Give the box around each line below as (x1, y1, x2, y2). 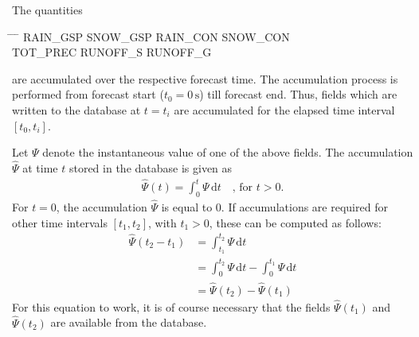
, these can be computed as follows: (209, 214, 382, 230)
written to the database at (12, 101, 141, 118)
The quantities (12, 2, 83, 17)
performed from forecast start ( (12, 86, 164, 103)
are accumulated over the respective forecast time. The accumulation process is (12, 70, 398, 87)
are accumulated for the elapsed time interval (174, 101, 395, 118)
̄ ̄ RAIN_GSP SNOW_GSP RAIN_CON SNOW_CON (12, 28, 290, 45)
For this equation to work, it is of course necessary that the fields (12, 298, 331, 315)
